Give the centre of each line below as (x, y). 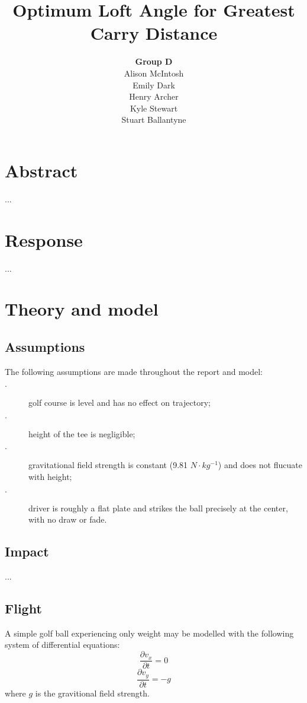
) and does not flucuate (260, 465)
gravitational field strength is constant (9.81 (108, 465)
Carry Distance (154, 33)
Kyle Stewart (154, 108)
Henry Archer (154, 96)
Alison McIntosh (154, 73)
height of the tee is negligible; (82, 433)
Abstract (41, 170)
